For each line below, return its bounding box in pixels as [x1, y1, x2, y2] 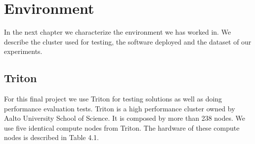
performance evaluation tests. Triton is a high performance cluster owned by [4, 103, 235, 113]
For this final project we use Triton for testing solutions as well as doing [4, 94, 222, 104]
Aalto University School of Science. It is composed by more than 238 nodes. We [4, 113, 246, 123]
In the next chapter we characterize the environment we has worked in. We [4, 27, 231, 37]
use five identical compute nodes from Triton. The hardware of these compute [4, 122, 240, 133]
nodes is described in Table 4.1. [4, 132, 99, 143]
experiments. [4, 46, 42, 56]
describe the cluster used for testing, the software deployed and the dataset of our [4, 36, 252, 47]
